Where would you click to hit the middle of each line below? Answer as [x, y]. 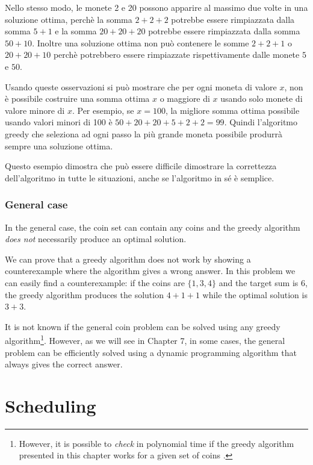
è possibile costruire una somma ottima [77, 98]
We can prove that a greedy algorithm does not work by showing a [128, 259]
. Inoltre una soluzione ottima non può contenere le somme [141, 42]
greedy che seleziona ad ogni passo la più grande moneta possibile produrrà [144, 133]
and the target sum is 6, [263, 282]
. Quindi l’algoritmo [261, 122]
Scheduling [51, 405]
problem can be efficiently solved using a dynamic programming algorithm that [151, 352]
